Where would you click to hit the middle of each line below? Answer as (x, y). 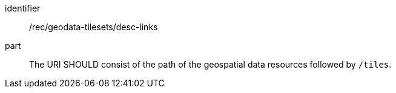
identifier (23, 8)
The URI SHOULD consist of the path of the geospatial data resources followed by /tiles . (210, 64)
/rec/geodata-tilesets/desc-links (94, 27)
